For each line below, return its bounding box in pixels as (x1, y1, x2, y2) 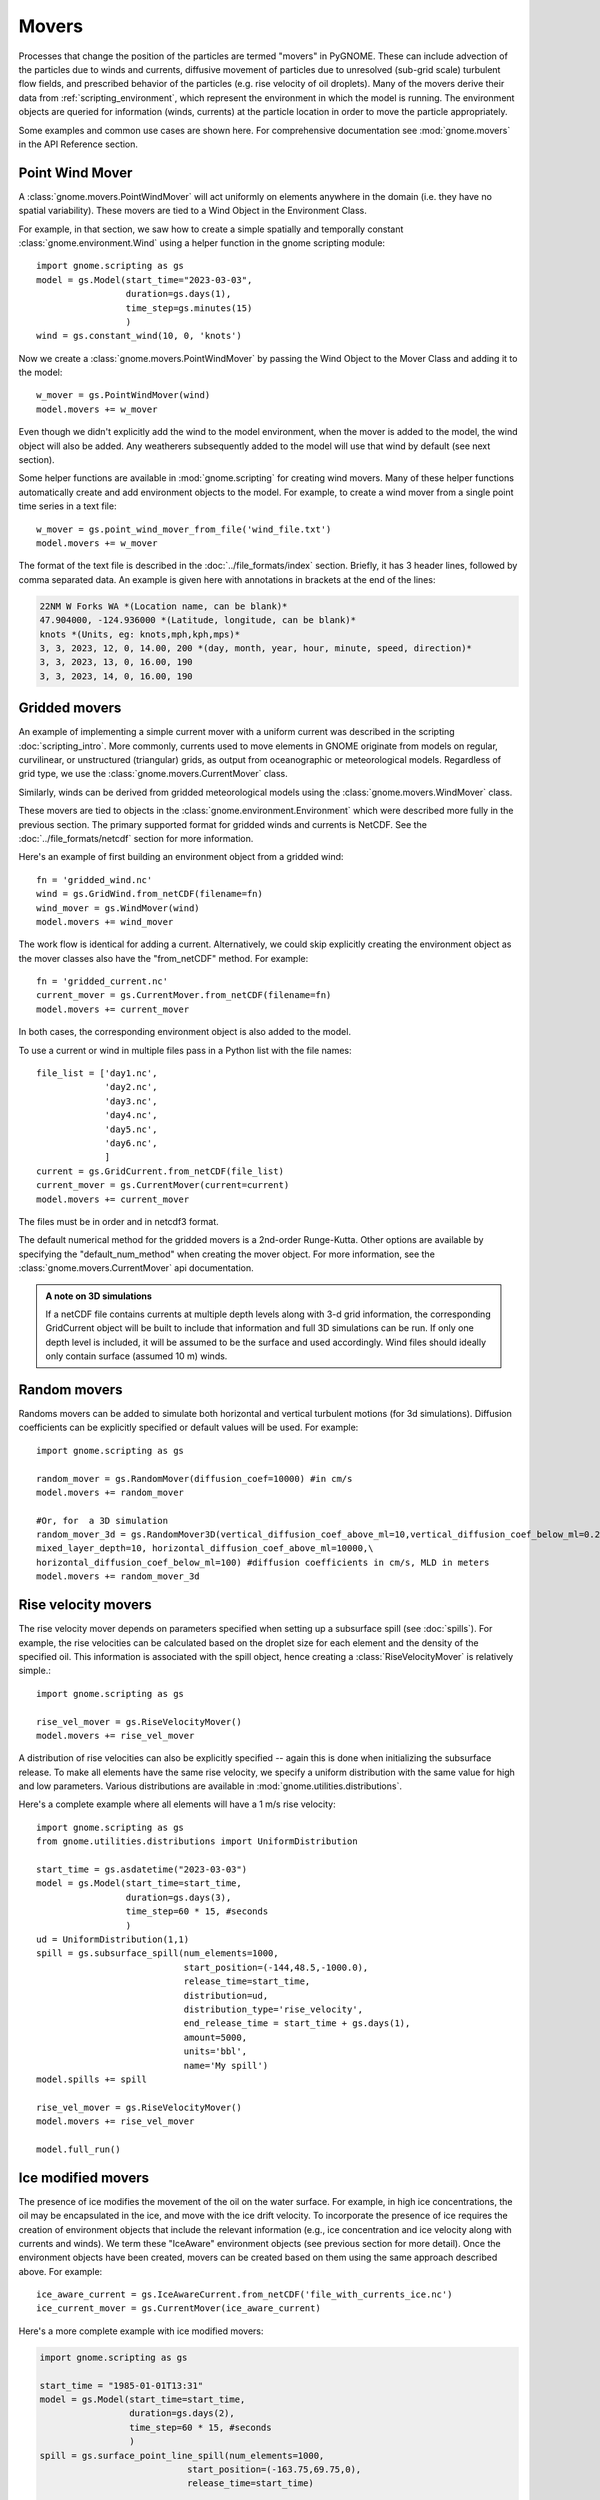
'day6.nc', (104, 1137, 158, 1149)
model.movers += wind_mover (36, 916, 174, 927)
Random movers (18, 1381, 123, 1398)
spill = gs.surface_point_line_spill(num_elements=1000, (39, 2450, 325, 2461)
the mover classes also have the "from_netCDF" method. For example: (18, 952, 309, 964)
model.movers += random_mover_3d (36, 1571, 200, 1582)
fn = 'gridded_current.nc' (36, 976, 169, 987)
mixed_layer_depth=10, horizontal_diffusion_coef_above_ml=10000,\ (36, 1543, 374, 1554)
